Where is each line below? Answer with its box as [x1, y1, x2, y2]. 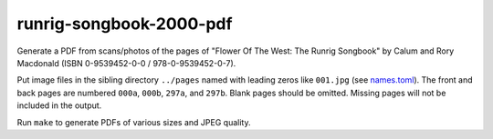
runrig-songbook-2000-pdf [16, 14, 233, 34]
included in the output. [16, 100, 102, 111]
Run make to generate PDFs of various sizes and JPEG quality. [16, 116, 251, 127]
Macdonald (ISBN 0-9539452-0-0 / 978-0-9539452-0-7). [16, 57, 236, 68]
